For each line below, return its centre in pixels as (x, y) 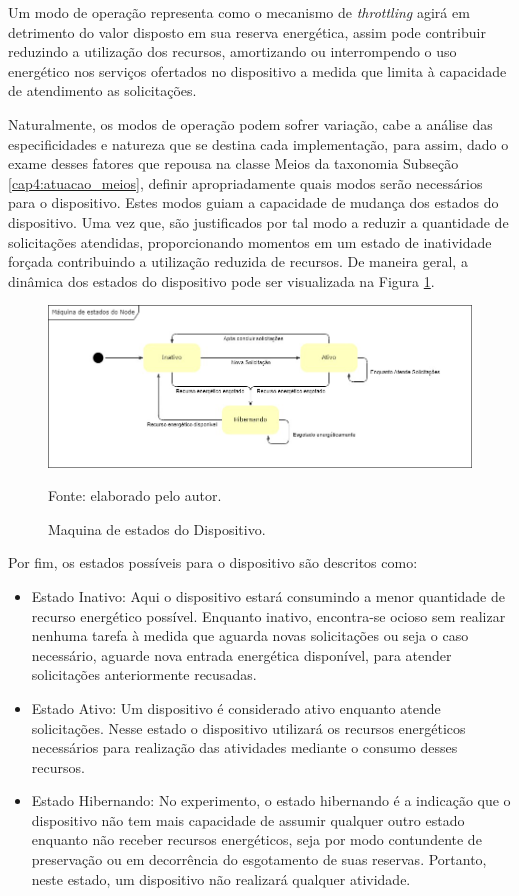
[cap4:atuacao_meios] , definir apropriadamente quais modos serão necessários (245, 182)
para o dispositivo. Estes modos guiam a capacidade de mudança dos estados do (253, 202)
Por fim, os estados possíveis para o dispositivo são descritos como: (213, 562)
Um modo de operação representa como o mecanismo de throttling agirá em (239, 12)
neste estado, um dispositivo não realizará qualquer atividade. (221, 878)
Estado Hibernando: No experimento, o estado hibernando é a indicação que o (271, 800)
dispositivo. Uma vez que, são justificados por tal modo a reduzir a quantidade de (258, 221)
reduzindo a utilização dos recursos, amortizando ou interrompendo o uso (232, 51)
